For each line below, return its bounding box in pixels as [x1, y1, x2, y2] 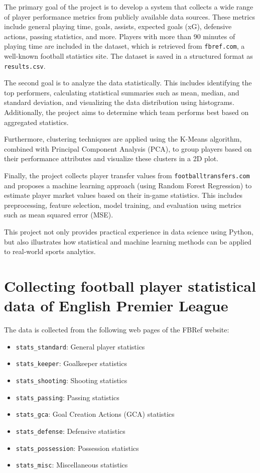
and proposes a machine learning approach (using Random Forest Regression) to [4, 180, 252, 190]
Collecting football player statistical [4, 276, 256, 296]
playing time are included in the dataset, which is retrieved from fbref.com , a [4, 41, 245, 51]
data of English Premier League [4, 295, 228, 316]
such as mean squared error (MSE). [4, 209, 113, 220]
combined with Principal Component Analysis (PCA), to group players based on [4, 143, 252, 154]
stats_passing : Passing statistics [16, 392, 119, 402]
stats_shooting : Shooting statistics [16, 375, 127, 386]
